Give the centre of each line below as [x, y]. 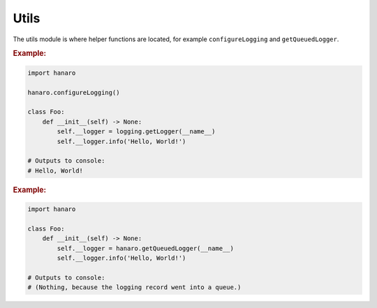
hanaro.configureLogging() [74, 92]
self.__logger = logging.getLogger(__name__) [136, 132]
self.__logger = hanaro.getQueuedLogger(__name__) [145, 248]
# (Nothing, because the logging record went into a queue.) [134, 287]
